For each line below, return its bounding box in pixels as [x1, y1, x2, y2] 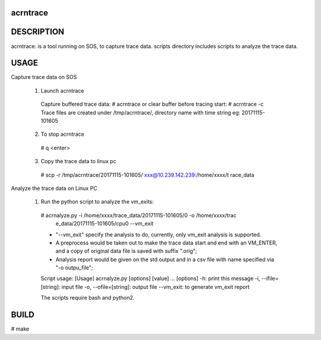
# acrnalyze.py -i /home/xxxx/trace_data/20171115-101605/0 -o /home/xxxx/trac [40, 211, 237, 219]
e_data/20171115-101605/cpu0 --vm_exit [55, 220, 154, 227]
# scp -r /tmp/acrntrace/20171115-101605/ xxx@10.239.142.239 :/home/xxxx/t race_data [40, 171, 255, 178]
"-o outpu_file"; [55, 264, 93, 271]
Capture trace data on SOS [11, 74, 77, 81]
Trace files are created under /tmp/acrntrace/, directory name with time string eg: [40, 109, 241, 116]
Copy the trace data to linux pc [40, 158, 117, 165]
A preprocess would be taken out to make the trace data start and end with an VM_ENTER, [55, 239, 278, 246]
